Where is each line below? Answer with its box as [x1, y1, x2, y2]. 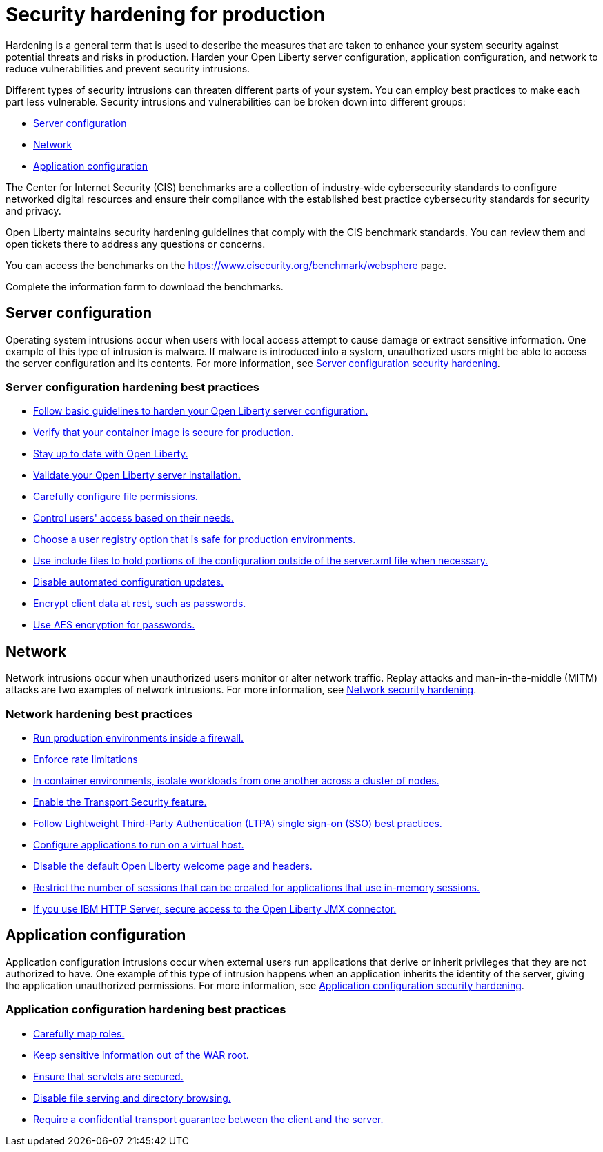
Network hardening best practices [6, 706, 193, 721]
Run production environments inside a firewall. [33, 731, 244, 744]
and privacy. [6, 204, 61, 217]
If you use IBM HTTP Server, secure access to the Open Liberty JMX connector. [33, 902, 397, 915]
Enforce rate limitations [33, 753, 138, 765]
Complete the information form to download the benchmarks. [6, 280, 284, 292]
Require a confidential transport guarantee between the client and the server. [33, 1113, 384, 1125]
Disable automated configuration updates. [33, 576, 224, 588]
